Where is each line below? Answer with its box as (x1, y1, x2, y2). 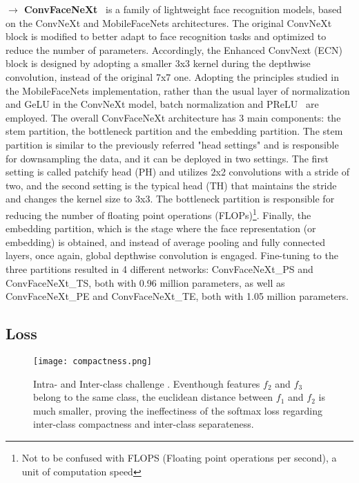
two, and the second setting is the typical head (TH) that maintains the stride (6, 178, 337, 192)
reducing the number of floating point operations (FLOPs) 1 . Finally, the (6, 205, 311, 222)
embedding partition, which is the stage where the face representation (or (6, 221, 316, 236)
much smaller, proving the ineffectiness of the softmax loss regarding (33, 403, 323, 417)
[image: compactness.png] (33, 356, 152, 366)
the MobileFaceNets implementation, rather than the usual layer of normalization (6, 83, 350, 97)
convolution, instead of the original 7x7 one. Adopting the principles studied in (6, 69, 339, 84)
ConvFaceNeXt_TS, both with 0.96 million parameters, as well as (6, 275, 285, 290)
